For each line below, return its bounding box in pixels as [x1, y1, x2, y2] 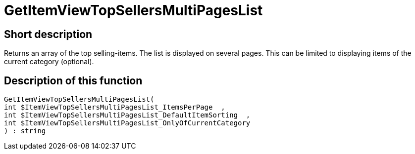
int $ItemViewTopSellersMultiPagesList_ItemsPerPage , [4, 103, 225, 112]
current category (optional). [4, 57, 94, 66]
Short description [4, 28, 93, 40]
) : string [4, 127, 46, 135]
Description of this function [4, 74, 143, 87]
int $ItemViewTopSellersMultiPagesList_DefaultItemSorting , [4, 111, 251, 119]
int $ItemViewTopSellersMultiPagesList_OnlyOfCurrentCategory [4, 119, 251, 127]
